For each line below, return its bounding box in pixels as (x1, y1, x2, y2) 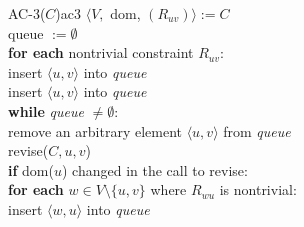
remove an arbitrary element (8, 120, 182, 141)
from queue (223, 120, 291, 141)
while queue (8, 100, 84, 121)
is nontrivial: (219, 179, 297, 200)
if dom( (8, 159, 54, 180)
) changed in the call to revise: (61, 159, 248, 180)
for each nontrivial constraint (8, 42, 194, 63)
